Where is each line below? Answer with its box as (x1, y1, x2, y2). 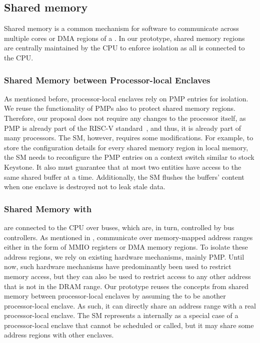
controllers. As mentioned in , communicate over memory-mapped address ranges (4, 232, 253, 242)
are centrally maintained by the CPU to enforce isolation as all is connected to (4, 42, 245, 53)
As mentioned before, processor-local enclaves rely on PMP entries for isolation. (4, 93, 248, 103)
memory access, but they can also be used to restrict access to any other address (4, 271, 251, 281)
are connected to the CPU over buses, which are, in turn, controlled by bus (4, 222, 234, 232)
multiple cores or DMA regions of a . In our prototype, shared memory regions (4, 32, 245, 43)
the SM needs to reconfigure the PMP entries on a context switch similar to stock (4, 152, 254, 162)
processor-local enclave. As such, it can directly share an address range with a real (4, 300, 256, 311)
